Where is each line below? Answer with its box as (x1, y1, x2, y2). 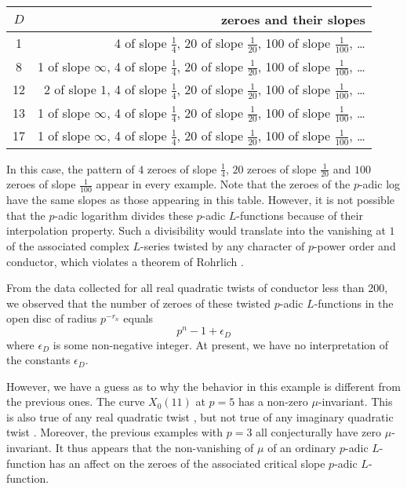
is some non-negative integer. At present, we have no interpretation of (53, 336, 389, 352)
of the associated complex (6, 238, 129, 254)
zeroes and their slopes (220, 10, 365, 28)
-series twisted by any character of (140, 238, 305, 254)
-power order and (313, 238, 396, 254)
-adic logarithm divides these (54, 206, 193, 223)
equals (123, 310, 154, 327)
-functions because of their (236, 206, 363, 223)
